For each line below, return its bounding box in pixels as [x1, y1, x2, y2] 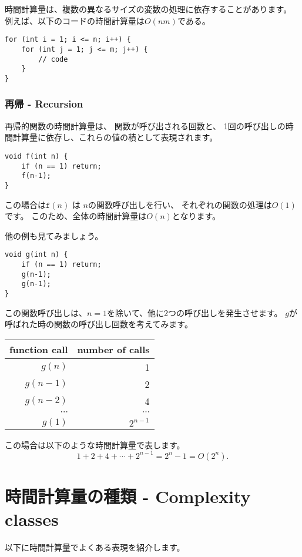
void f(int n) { [5, 152, 68, 160]
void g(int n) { [5, 250, 68, 259]
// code [38, 55, 68, 63]
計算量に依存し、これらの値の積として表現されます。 [12, 131, 218, 143]
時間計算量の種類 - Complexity [5, 484, 251, 508]
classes [5, 507, 59, 531]
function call [9, 342, 68, 356]
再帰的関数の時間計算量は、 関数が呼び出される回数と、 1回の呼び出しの [5, 119, 286, 132]
